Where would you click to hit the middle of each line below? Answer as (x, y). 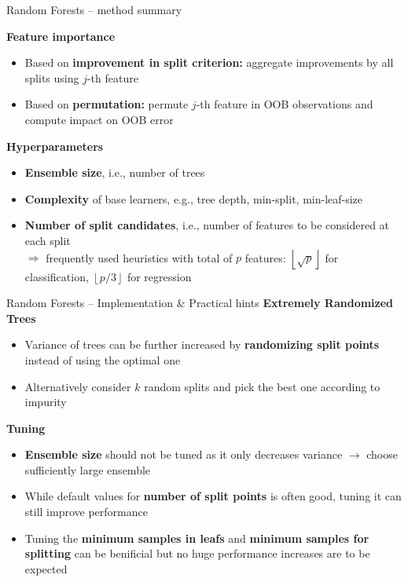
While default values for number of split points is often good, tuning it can (213, 496)
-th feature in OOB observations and (285, 104)
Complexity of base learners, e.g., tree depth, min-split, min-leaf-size (194, 198)
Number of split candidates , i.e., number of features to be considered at (207, 225)
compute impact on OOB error (99, 119)
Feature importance (61, 36)
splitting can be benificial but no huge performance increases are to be (197, 553)
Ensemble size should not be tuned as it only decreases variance (184, 454)
